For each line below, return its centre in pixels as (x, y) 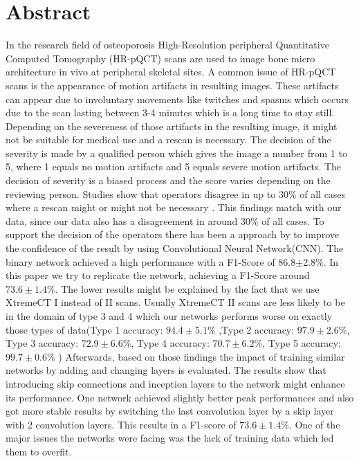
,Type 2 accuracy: (257, 329)
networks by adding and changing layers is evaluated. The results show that (166, 370)
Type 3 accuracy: (42, 343)
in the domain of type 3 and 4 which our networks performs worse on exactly (169, 316)
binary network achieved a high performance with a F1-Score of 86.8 (151, 261)
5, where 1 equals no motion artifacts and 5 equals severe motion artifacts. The (174, 166)
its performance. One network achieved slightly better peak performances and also (180, 397)
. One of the (314, 424)
